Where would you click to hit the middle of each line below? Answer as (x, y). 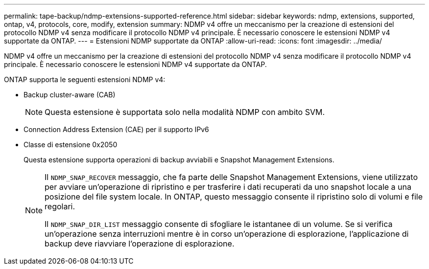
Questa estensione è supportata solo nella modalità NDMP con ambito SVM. (185, 112)
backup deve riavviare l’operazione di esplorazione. (140, 244)
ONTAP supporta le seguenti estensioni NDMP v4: (85, 79)
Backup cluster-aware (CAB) (70, 95)
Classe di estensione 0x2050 (71, 145)
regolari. (60, 206)
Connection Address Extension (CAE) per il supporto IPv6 (116, 129)
